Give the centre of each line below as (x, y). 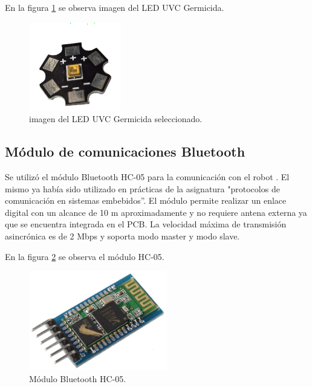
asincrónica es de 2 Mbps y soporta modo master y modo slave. (122, 236)
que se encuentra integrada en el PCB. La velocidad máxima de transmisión (146, 224)
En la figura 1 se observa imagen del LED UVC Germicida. (115, 7)
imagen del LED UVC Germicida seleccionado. (116, 119)
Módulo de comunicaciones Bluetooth (125, 151)
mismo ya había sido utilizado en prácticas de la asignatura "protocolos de (142, 188)
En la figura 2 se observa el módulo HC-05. (85, 256)
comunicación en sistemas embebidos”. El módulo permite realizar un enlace (146, 200)
